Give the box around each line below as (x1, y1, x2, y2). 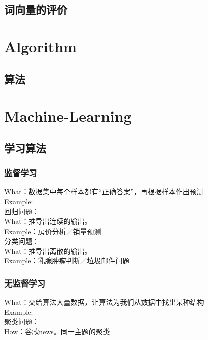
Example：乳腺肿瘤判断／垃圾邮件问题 (4, 255, 130, 266)
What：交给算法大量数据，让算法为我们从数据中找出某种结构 (4, 297, 204, 307)
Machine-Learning (4, 105, 132, 126)
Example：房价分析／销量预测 (4, 225, 101, 236)
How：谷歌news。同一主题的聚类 (4, 326, 110, 337)
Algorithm (4, 36, 77, 56)
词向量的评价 (4, 2, 67, 17)
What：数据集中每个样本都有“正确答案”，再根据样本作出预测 (4, 186, 204, 197)
